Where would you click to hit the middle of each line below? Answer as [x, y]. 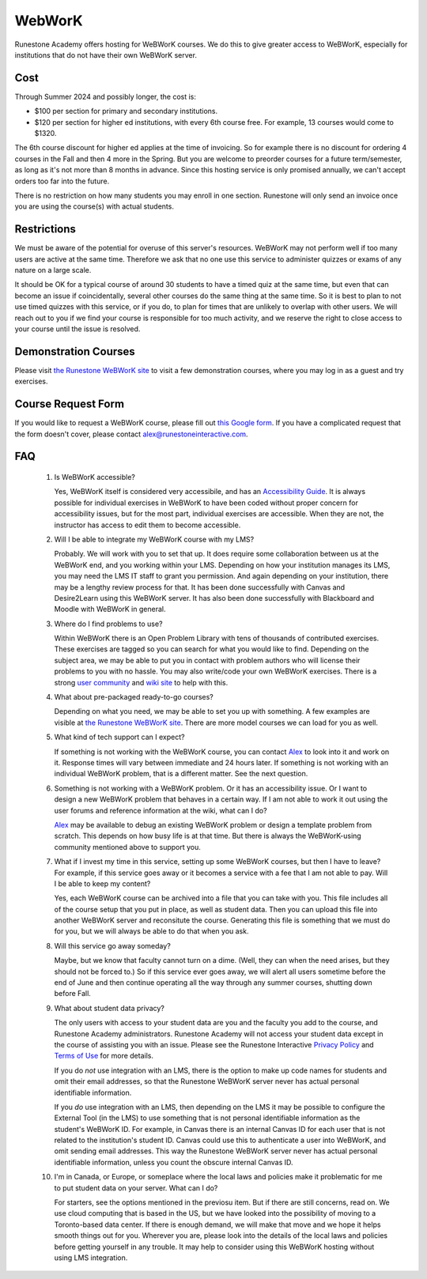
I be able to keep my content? [102, 883]
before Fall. [72, 994]
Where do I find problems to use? [108, 624]
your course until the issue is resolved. [77, 329]
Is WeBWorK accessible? [95, 477]
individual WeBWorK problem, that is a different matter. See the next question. [181, 774]
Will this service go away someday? [113, 945]
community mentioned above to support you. [128, 847]
